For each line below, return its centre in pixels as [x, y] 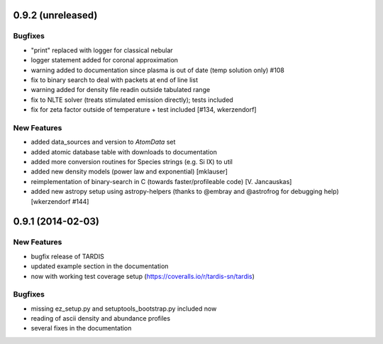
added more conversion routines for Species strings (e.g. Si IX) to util [132, 162]
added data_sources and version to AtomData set [103, 142]
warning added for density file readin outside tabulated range [121, 90]
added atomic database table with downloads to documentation [124, 151]
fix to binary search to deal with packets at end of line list [115, 80]
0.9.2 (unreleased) [55, 15]
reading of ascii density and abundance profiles [100, 319]
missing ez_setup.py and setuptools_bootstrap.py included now [124, 309]
